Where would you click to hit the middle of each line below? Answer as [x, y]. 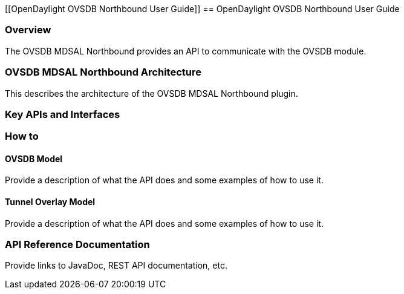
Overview [28, 30]
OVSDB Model [34, 158]
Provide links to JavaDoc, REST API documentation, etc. [116, 266]
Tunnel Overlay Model [50, 202]
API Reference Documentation [77, 245]
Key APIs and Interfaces [63, 114]
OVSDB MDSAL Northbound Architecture [103, 72]
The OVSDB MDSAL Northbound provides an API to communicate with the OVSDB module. [186, 51]
